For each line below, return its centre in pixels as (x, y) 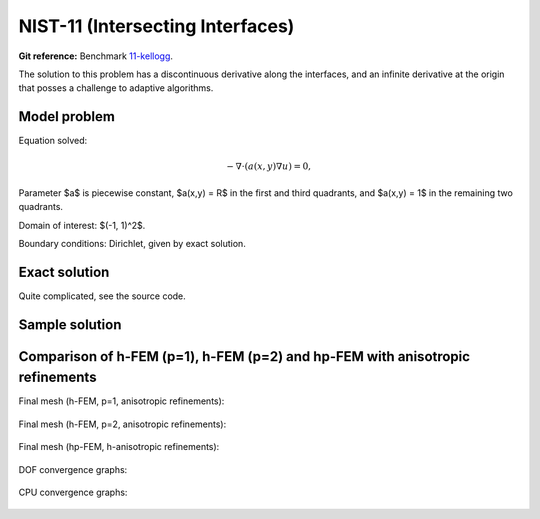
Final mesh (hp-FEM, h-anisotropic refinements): (119, 447)
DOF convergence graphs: (73, 469)
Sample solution (70, 324)
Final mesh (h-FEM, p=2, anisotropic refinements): (122, 424)
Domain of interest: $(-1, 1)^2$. (82, 225)
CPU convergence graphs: (73, 492)
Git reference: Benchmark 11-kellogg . (96, 56)
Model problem (66, 116)
